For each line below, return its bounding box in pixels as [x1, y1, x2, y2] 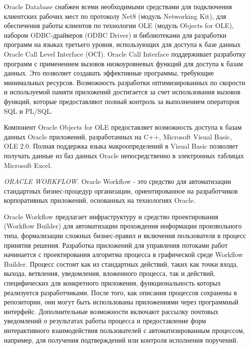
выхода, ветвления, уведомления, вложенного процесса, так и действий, [4, 268, 216, 278]
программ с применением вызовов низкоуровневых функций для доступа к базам [4, 58, 243, 68]
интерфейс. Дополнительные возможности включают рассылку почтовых [4, 306, 219, 316]
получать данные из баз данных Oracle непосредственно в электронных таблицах [4, 150, 244, 160]
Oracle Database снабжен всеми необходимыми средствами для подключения [4, 1, 232, 11]
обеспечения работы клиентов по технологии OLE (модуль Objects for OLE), [4, 20, 234, 30]
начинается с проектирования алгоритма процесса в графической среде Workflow [4, 249, 243, 259]
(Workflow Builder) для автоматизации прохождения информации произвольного [4, 221, 242, 231]
